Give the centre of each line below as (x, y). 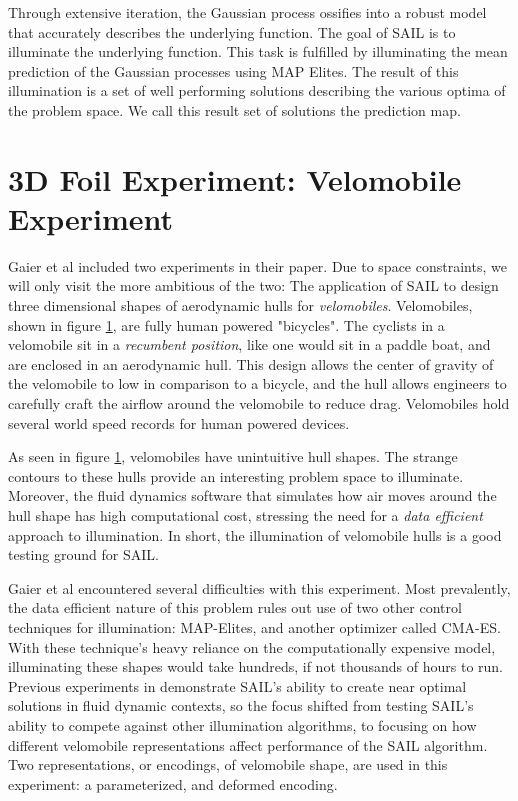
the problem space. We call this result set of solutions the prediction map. (234, 109)
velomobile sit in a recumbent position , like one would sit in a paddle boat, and (249, 344)
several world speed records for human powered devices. (179, 422)
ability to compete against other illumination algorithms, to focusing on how (242, 724)
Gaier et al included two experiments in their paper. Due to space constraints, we (257, 265)
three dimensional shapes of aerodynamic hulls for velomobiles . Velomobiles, (240, 305)
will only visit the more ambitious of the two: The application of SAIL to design (253, 285)
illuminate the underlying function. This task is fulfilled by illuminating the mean (258, 51)
